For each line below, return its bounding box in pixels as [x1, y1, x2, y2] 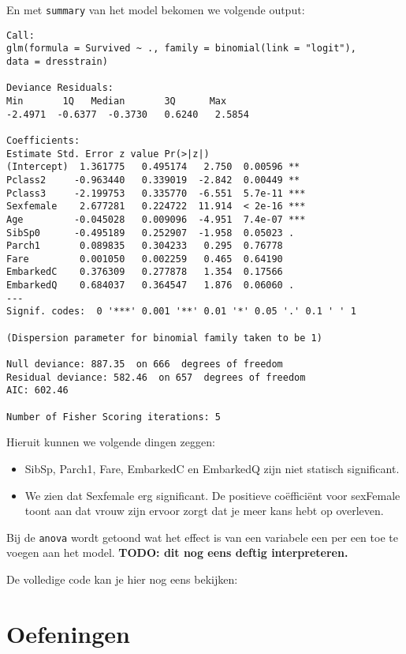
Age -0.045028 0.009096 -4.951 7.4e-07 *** [6, 213, 306, 225]
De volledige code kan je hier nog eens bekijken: [6, 570, 238, 587]
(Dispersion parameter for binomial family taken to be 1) [6, 332, 322, 344]
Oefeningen [6, 617, 130, 649]
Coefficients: [6, 134, 80, 146]
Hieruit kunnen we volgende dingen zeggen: [6, 434, 215, 450]
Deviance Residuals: [6, 82, 114, 94]
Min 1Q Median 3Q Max [6, 95, 227, 107]
